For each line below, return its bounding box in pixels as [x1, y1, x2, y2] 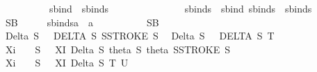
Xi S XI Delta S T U [5, 55, 129, 70]
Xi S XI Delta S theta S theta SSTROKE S [5, 42, 231, 56]
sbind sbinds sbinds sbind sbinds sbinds [49, 1, 312, 15]
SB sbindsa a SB [5, 15, 159, 29]
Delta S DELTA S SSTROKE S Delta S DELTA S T [5, 28, 275, 43]
